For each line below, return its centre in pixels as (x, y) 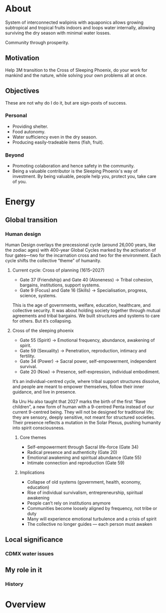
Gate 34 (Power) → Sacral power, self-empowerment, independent (88, 361)
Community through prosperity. (37, 42)
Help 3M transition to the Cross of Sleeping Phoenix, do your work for (76, 70)
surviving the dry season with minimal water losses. (58, 33)
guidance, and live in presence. (44, 392)
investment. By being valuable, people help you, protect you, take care (84, 176)
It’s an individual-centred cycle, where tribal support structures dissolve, (86, 382)
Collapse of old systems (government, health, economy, (84, 482)
